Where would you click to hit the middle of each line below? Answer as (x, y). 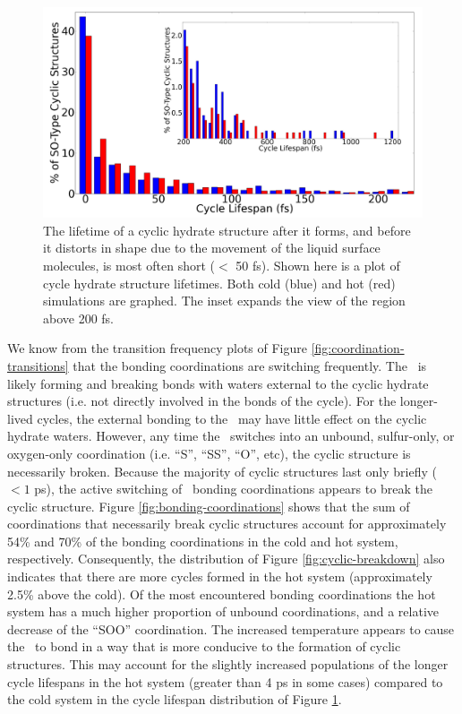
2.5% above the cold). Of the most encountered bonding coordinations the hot (222, 594)
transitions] (38, 365)
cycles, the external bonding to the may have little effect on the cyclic (232, 418)
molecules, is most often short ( (129, 265)
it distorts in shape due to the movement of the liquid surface (212, 248)
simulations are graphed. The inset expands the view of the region (224, 301)
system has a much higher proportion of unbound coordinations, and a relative (223, 611)
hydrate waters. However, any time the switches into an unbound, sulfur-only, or (231, 436)
